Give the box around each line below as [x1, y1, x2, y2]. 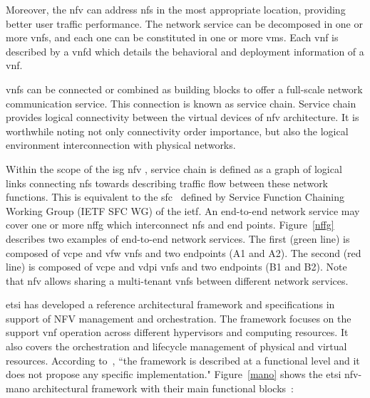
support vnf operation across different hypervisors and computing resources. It [6, 325, 349, 340]
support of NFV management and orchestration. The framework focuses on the [6, 310, 351, 325]
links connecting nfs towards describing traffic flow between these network [6, 175, 329, 190]
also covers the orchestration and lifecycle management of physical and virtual [6, 339, 347, 354]
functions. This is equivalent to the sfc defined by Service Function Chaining [6, 189, 345, 204]
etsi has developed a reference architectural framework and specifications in [6, 297, 335, 312]
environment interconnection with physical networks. [6, 137, 236, 152]
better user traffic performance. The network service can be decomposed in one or [6, 16, 363, 31]
